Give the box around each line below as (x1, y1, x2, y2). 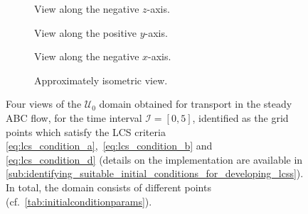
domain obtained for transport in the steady (99, 96, 292, 111)
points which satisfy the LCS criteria (6, 124, 166, 139)
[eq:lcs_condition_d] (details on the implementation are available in (6, 152, 303, 167)
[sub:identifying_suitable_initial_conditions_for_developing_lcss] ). (6, 166, 304, 181)
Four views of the (6, 96, 82, 111)
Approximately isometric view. (34, 72, 168, 87)
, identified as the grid (192, 110, 289, 125)
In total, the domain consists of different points (6, 179, 211, 194)
